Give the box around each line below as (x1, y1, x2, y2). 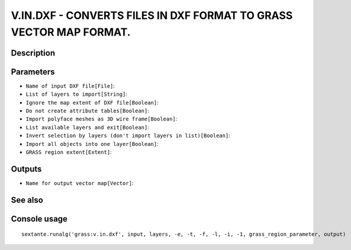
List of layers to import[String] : (25, 90, 127, 98)
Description (11, 48, 56, 58)
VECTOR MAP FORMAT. (11, 25, 131, 38)
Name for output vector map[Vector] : (25, 179, 134, 186)
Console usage (11, 213, 68, 224)
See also (11, 195, 44, 205)
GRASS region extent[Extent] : (25, 148, 112, 155)
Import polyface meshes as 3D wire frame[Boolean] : (25, 115, 178, 122)
